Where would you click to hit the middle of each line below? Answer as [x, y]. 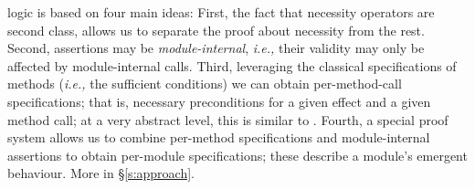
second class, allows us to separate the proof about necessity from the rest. [216, 30]
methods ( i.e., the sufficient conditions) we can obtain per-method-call [205, 84]
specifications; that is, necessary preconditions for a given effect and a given [219, 101]
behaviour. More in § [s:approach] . [101, 173]
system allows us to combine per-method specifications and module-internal [219, 137]
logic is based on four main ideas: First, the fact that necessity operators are [221, 12]
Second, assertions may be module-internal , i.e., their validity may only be [216, 48]
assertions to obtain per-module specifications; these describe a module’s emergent [237, 155]
